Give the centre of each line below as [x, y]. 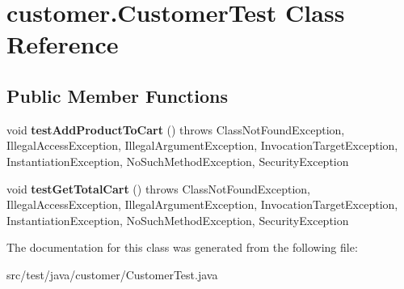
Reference [63, 44]
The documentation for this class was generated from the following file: [182, 247]
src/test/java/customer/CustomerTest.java [112, 274]
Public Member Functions [117, 95]
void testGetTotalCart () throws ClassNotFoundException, [158, 188]
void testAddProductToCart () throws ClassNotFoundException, [176, 129]
